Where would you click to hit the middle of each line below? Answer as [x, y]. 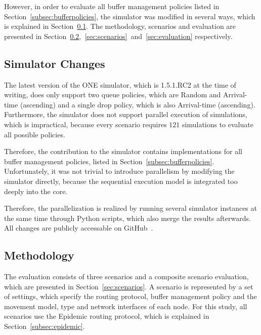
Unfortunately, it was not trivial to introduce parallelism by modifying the [119, 171]
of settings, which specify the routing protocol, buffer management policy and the [130, 296]
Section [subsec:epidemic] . [45, 326]
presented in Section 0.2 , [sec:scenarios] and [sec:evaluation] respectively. [118, 36]
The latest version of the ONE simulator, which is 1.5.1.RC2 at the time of [120, 84]
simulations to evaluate [218, 124]
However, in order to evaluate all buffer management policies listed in [112, 6]
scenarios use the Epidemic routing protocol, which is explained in [107, 316]
